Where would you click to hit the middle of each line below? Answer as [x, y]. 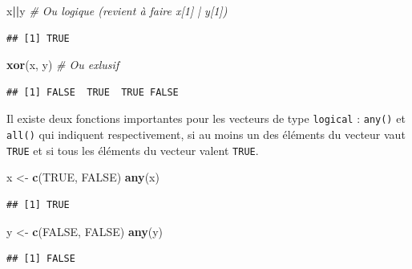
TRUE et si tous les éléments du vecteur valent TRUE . [133, 150]
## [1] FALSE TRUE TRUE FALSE [93, 92]
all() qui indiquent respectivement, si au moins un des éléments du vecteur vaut [206, 134]
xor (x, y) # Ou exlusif [63, 65]
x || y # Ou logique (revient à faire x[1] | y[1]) [117, 10]
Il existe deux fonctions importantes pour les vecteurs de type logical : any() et [206, 118]
